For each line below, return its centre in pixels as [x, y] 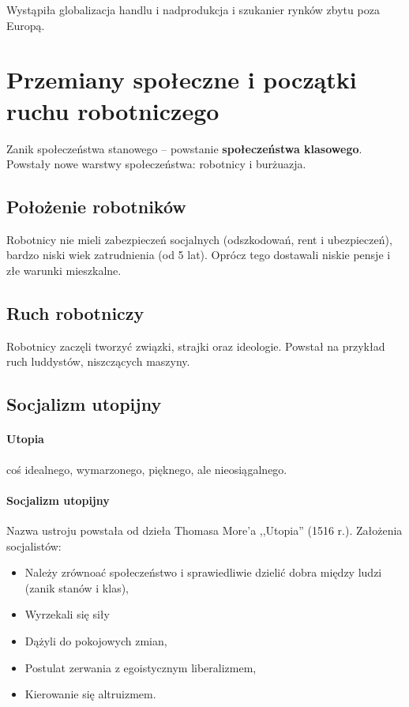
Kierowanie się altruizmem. [90, 694]
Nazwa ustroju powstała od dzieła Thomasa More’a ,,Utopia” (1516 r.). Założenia [204, 530]
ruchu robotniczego [113, 110]
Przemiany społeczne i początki [182, 79]
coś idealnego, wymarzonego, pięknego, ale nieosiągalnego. [147, 469]
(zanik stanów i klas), [77, 587]
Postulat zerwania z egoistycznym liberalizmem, [141, 667]
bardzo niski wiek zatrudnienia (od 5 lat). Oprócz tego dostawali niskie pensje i [199, 255]
